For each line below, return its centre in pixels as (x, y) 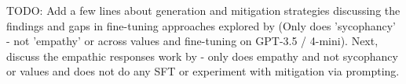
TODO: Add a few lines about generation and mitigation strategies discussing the (203, 10)
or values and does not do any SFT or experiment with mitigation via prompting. (203, 71)
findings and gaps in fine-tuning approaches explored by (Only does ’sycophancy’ (201, 25)
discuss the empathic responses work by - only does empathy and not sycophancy (202, 56)
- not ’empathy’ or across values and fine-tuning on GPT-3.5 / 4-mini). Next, (192, 41)
